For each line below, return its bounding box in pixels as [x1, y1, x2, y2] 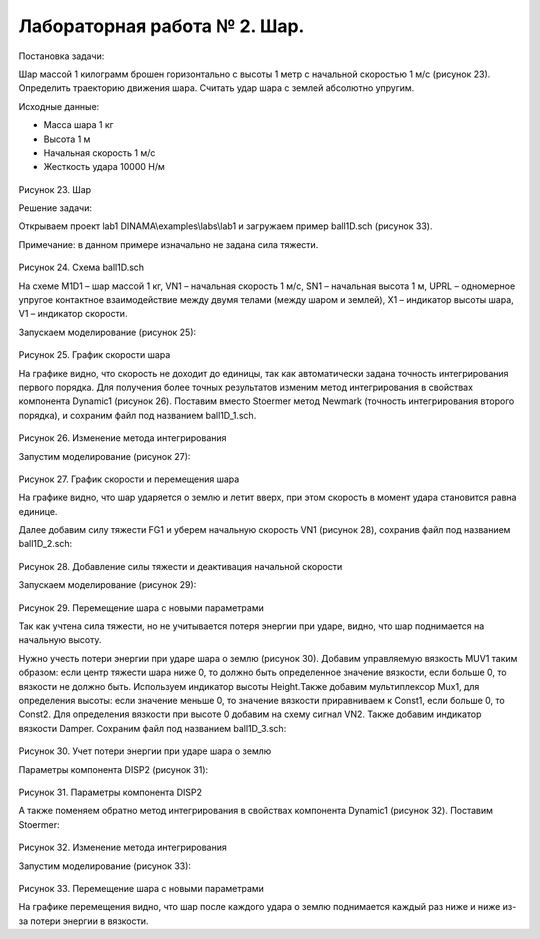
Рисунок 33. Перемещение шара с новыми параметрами [18, 882, 265, 894]
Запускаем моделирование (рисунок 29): [18, 579, 197, 591]
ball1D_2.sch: [18, 538, 73, 550]
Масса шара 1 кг [43, 119, 114, 131]
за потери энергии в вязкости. [18, 915, 149, 927]
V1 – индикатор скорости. [18, 308, 128, 320]
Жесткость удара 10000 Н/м [43, 161, 165, 173]
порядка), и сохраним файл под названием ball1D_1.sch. [18, 409, 257, 421]
